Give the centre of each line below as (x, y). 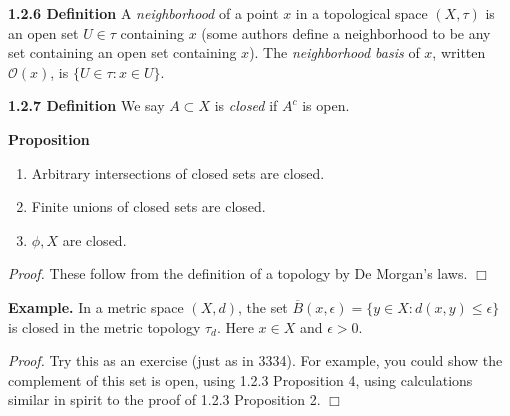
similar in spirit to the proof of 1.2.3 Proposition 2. (164, 399)
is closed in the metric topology (104, 326)
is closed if (246, 105)
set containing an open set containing (122, 52)
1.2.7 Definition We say (86, 105)
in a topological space (361, 13)
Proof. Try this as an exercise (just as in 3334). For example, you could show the (255, 360)
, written (459, 52)
